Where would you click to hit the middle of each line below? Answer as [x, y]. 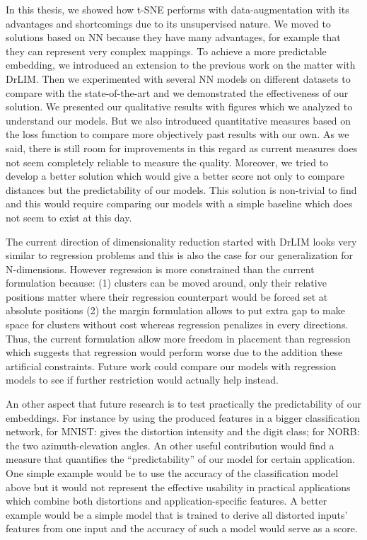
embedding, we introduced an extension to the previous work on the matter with [181, 65]
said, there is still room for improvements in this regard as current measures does [182, 148]
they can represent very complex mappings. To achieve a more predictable [166, 51]
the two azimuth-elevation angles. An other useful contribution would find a [170, 445]
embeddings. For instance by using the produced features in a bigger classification [183, 417]
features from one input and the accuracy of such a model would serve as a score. [182, 528]
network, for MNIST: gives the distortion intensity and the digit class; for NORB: [183, 431]
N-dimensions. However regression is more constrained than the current [160, 269]
